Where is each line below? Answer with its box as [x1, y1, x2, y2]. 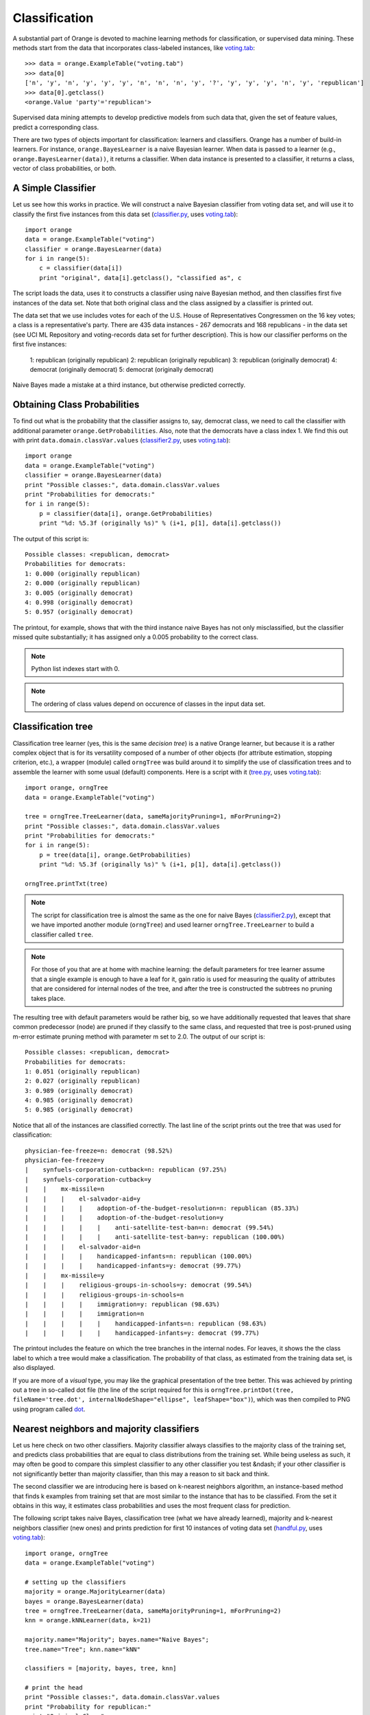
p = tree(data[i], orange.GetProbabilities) [38, 851, 191, 859]
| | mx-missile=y [25, 1271, 105, 1279]
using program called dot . [12, 1405, 86, 1413]
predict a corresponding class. [12, 123, 99, 131]
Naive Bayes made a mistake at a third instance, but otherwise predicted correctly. [12, 381, 246, 389]
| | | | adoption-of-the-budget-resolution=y [25, 1214, 224, 1222]
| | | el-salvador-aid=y [25, 1194, 140, 1203]
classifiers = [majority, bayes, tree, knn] [25, 1664, 177, 1672]
